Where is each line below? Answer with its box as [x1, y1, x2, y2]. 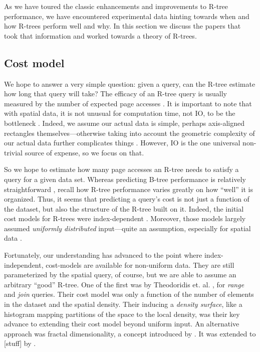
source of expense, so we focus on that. [25, 147, 144, 157]
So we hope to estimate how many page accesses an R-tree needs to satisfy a [4, 164, 239, 174]
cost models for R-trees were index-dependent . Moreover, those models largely [4, 213, 246, 224]
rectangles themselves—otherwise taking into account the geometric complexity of [4, 127, 255, 138]
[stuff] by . [4, 338, 36, 348]
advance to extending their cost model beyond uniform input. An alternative [4, 318, 239, 329]
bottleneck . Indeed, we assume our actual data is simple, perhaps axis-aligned [4, 117, 245, 128]
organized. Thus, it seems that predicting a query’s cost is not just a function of [4, 194, 249, 204]
